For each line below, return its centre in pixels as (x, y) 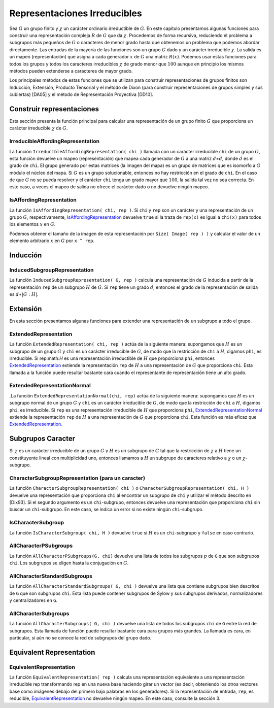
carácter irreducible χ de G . (39, 128)
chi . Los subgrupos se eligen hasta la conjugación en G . (69, 563)
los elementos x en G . (32, 224)
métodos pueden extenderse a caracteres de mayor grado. (71, 71)
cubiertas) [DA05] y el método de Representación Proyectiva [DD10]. (81, 94)
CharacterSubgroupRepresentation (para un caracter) (77, 478)
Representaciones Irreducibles (76, 13)
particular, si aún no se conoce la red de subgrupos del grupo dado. (80, 637)
